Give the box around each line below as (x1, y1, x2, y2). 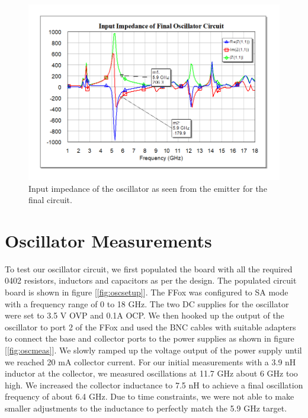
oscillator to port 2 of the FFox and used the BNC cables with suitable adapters (5, 320, 296, 333)
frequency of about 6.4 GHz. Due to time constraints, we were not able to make (5, 390, 294, 403)
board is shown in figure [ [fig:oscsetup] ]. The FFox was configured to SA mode (5, 286, 288, 298)
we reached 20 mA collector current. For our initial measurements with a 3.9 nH (5, 355, 296, 368)
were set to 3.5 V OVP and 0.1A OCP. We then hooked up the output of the (5, 309, 284, 321)
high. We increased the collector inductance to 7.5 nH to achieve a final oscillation (5, 378, 303, 391)
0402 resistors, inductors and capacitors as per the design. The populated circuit (5, 274, 297, 287)
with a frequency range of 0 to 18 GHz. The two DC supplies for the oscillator (5, 297, 289, 310)
